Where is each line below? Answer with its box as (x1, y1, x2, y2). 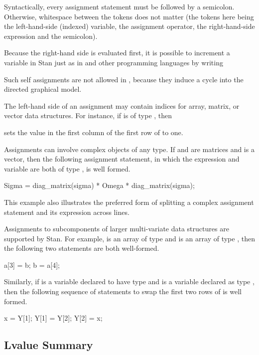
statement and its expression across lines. (4, 206, 129, 217)
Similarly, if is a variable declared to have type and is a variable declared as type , (4, 276, 255, 287)
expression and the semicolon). (4, 30, 98, 41)
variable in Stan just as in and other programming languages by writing (4, 57, 223, 67)
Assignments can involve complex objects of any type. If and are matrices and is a (4, 144, 255, 154)
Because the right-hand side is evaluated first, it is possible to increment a (4, 47, 230, 58)
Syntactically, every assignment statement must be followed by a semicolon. (4, 1, 235, 11)
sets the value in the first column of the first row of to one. (4, 127, 183, 137)
